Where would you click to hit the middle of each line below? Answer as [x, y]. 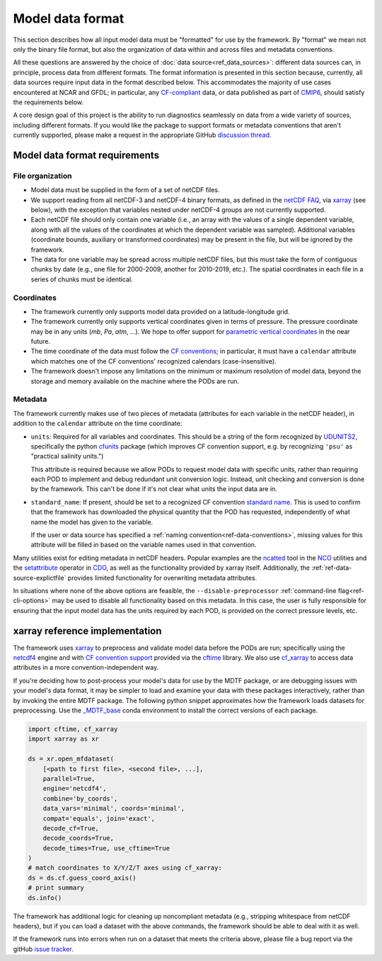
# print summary [56, 888]
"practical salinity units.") [67, 456]
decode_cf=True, [71, 828]
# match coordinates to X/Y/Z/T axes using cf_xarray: [125, 868]
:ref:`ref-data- [332, 568]
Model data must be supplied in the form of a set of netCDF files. [125, 190]
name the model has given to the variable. [92, 522]
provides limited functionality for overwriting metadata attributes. [162, 578]
